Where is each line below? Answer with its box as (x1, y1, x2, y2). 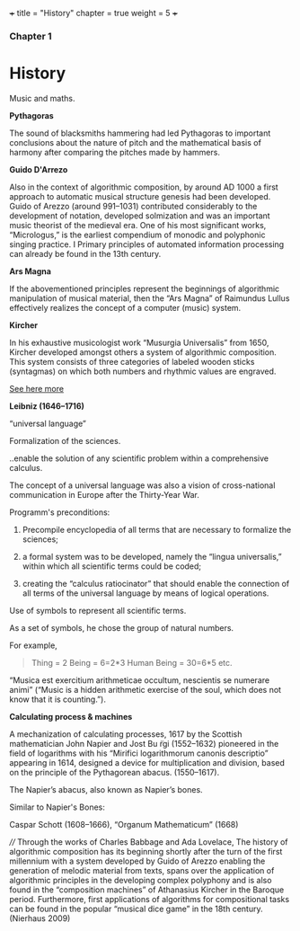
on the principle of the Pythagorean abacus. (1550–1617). (9, 767, 220, 777)
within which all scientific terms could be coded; (22, 561, 202, 572)
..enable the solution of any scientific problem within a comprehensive (9, 453, 269, 464)
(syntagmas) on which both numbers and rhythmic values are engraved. (9, 366, 277, 377)
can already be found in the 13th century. (9, 248, 162, 259)
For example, (9, 640, 58, 651)
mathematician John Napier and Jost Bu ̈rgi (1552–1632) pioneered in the (9, 738, 279, 749)
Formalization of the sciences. (9, 435, 121, 446)
